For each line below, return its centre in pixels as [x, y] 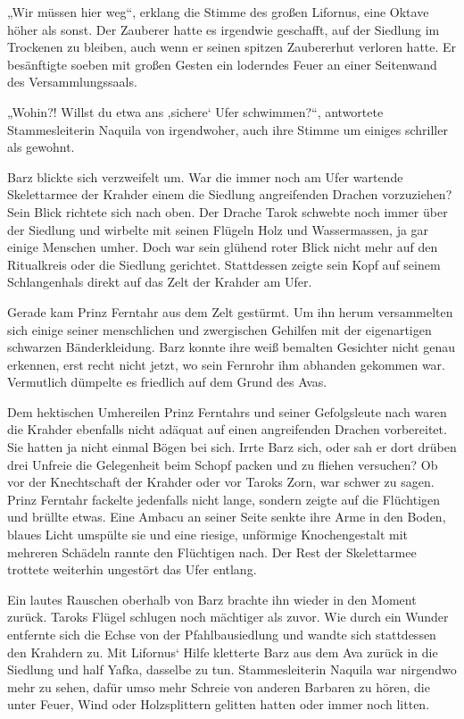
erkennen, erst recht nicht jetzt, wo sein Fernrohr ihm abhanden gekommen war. [226, 364]
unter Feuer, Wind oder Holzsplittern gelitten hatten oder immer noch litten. [219, 704]
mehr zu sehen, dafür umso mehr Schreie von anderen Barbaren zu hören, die [219, 686]
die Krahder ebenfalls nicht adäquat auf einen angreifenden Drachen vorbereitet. [227, 429]
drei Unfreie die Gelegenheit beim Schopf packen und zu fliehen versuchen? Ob [223, 464]
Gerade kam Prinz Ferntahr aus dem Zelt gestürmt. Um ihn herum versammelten [230, 311]
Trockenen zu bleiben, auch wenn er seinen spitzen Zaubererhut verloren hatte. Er [232, 47]
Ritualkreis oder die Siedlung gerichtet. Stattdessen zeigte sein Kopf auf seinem [224, 264]
